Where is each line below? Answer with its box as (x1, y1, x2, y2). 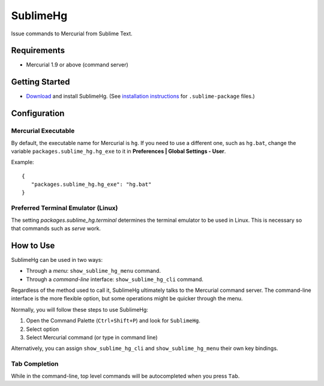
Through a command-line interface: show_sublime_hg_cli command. (26, 276, 204, 283)
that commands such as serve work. (11, 225, 101, 232)
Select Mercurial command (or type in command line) (26, 334, 158, 341)
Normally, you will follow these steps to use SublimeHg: (11, 306, 148, 313)
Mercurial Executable (11, 126, 75, 135)
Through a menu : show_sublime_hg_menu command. (26, 267, 161, 275)
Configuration (11, 108, 65, 119)
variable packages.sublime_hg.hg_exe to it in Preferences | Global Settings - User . (11, 147, 226, 155)
